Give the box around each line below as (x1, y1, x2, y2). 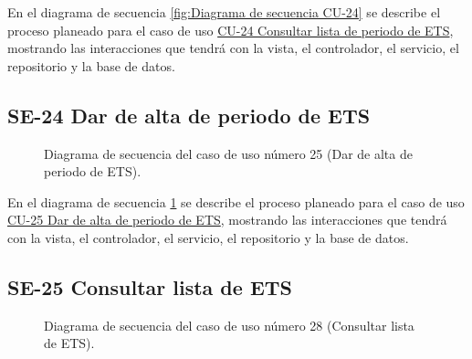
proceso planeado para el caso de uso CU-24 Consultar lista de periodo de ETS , (7, 20, 454, 39)
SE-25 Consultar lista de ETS (7, 272, 292, 301)
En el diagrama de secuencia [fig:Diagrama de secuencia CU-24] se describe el (7, 3, 441, 21)
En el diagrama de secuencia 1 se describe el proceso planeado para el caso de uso (7, 192, 465, 211)
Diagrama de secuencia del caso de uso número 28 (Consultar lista (44, 315, 414, 334)
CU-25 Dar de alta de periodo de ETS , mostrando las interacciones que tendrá (7, 210, 447, 229)
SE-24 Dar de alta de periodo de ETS (7, 100, 371, 129)
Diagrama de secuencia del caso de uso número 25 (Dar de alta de (44, 143, 413, 163)
